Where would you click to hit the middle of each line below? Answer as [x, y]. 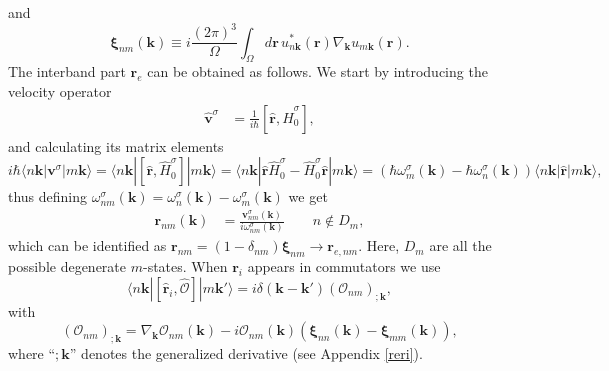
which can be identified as [87, 245]
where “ [32, 353]
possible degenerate [67, 266]
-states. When [185, 266]
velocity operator [60, 90]
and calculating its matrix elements [116, 145]
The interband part [67, 71]
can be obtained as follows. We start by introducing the [317, 71]
